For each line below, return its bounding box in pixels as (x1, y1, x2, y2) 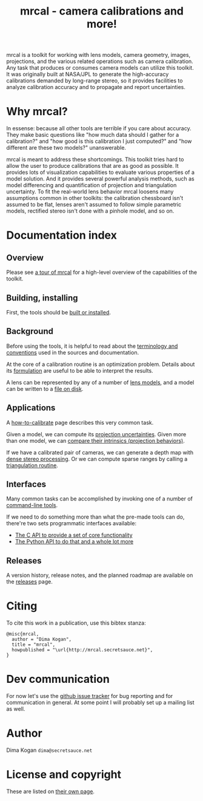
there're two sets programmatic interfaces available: (6, 520, 137, 527)
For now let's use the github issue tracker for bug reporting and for (6, 693, 173, 700)
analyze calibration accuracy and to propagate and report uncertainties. (6, 84, 186, 91)
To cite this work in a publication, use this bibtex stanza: (6, 619, 147, 627)
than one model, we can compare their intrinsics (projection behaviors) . (6, 437, 185, 444)
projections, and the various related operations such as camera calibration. (6, 58, 194, 65)
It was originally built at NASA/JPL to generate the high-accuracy (6, 71, 169, 78)
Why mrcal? (6, 105, 68, 119)
